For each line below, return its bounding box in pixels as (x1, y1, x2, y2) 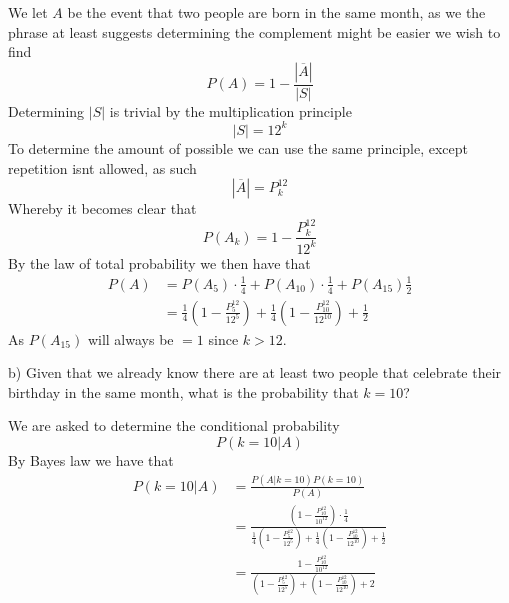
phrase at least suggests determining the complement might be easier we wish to (8, 21, 501, 42)
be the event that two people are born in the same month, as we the (67, 2, 486, 22)
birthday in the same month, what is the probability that (8, 381, 359, 402)
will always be (87, 328, 174, 349)
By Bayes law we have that (8, 449, 174, 470)
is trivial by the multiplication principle (109, 100, 352, 121)
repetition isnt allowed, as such (8, 157, 197, 178)
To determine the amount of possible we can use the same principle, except (8, 137, 468, 158)
